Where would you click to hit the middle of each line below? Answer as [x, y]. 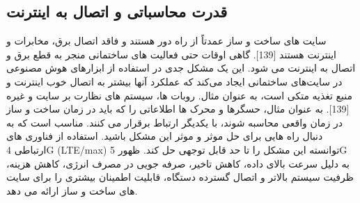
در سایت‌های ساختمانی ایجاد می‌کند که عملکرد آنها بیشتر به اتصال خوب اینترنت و [174, 81]
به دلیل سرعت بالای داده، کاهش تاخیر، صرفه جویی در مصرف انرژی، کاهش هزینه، [178, 163]
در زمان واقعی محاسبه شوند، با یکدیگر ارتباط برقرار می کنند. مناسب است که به [174, 122]
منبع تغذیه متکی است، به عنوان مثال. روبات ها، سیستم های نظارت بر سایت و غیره [180, 95]
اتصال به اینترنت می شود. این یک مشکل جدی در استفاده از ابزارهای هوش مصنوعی [181, 68]
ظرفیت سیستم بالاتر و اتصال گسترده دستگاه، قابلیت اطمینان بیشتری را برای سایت [180, 177]
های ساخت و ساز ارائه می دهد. [72, 190]
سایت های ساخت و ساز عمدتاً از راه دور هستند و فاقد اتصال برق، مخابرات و [166, 41]
